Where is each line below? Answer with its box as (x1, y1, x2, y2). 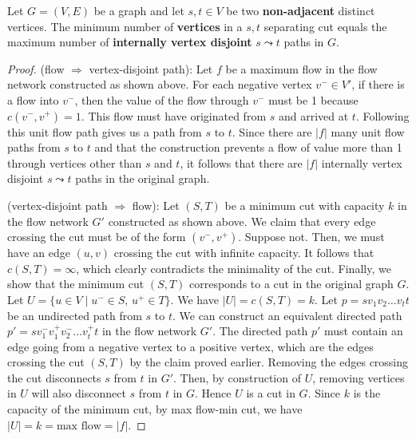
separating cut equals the (263, 18, 387, 34)
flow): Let (132, 196, 180, 213)
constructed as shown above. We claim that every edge (108, 212, 376, 229)
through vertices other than (7, 154, 142, 171)
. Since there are (232, 123, 312, 140)
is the (353, 385, 381, 401)
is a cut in (246, 385, 295, 401)
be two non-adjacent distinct (226, 2, 375, 18)
